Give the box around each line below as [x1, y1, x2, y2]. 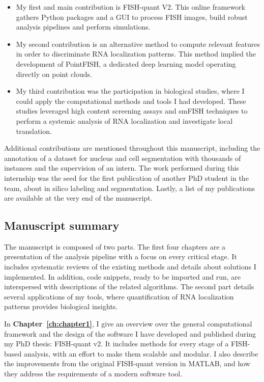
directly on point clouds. [16, 68, 92, 79]
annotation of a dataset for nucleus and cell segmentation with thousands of [4, 152, 241, 163]
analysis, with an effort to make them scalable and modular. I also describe [23, 348, 258, 359]
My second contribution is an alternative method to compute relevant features [16, 38, 260, 49]
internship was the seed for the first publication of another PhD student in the [4, 172, 249, 183]
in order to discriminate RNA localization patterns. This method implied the [16, 48, 256, 59]
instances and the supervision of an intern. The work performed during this [4, 162, 239, 173]
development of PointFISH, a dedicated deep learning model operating [16, 58, 236, 69]
